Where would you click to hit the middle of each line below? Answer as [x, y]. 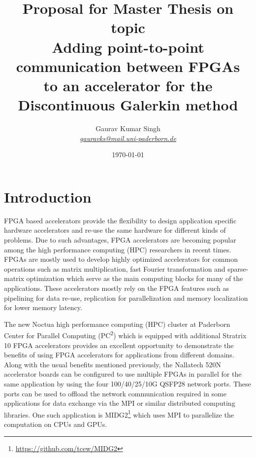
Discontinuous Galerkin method [128, 105]
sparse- [238, 268]
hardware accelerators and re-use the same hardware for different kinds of [115, 230]
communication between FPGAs [128, 66]
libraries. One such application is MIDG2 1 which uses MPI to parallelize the [119, 414]
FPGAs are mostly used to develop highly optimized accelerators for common [121, 259]
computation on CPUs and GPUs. [56, 424]
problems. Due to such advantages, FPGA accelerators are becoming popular [120, 239]
